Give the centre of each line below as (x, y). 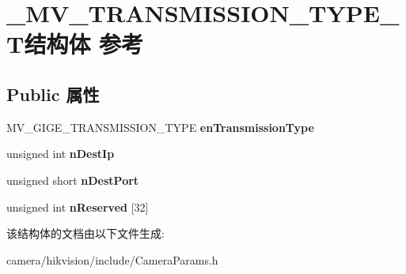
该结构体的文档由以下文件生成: (85, 233)
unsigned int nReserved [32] (78, 206)
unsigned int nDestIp (61, 154)
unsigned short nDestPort (73, 180)
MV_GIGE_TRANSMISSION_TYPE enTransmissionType (160, 127)
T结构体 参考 (75, 44)
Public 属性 (53, 94)
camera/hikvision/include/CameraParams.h (112, 259)
